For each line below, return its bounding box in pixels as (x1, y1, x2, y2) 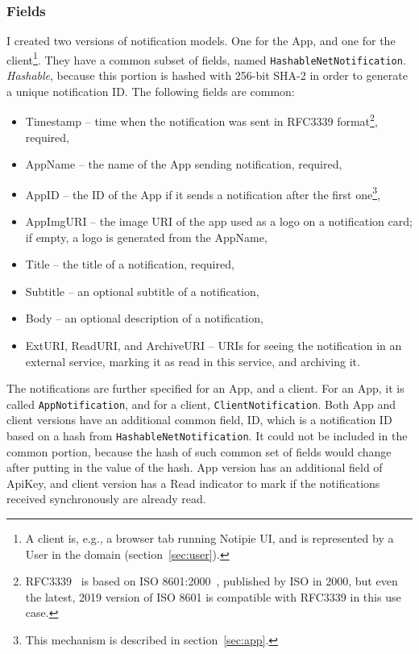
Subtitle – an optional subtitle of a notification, (25, 282, 259, 299)
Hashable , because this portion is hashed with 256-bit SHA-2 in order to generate (6, 67, 408, 84)
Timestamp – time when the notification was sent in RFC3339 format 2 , (25, 110, 378, 129)
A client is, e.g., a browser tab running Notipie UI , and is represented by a (25, 530, 394, 547)
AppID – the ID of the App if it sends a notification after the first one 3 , (25, 183, 380, 202)
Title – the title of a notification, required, (25, 256, 234, 273)
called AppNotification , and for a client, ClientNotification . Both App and (6, 395, 396, 412)
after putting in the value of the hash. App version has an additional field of (6, 459, 383, 476)
